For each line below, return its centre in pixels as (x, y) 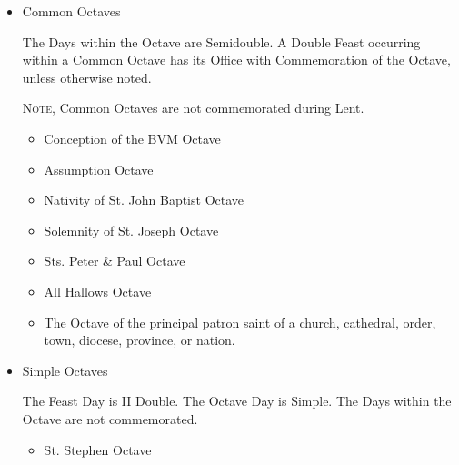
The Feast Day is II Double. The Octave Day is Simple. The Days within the (237, 401)
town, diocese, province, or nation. (140, 340)
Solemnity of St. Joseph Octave (131, 230)
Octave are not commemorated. (110, 418)
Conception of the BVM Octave (132, 138)
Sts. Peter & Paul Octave (115, 261)
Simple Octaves (65, 370)
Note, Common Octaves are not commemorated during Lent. (193, 108)
